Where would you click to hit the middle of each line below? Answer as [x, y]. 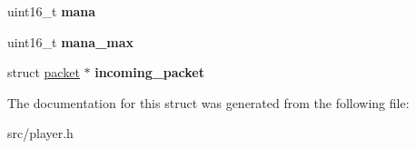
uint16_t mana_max [71, 41]
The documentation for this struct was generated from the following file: [208, 102]
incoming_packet [150, 72]
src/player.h [40, 133]
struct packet [44, 72]
